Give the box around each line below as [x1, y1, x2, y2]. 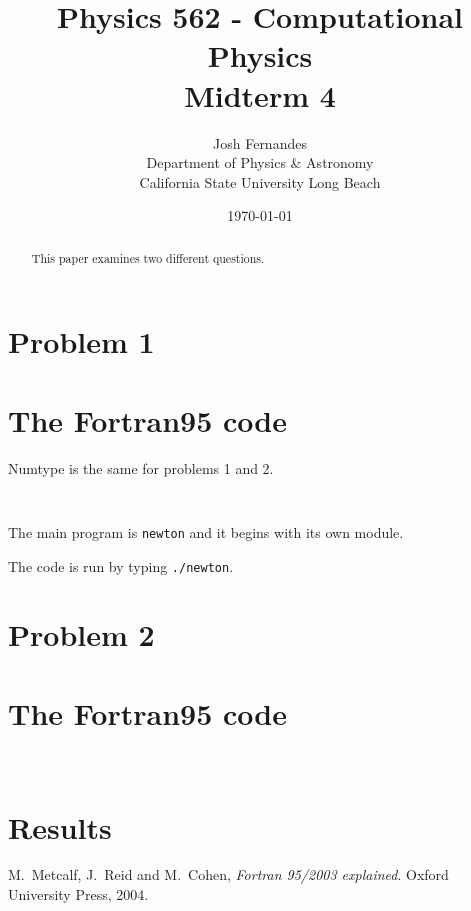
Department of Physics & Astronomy [146, 152, 374, 173]
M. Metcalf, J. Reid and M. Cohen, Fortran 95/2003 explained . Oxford [8, 864, 449, 885]
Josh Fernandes [213, 132, 307, 153]
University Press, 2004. [8, 884, 149, 905]
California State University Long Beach [139, 171, 381, 192]
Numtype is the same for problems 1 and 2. [8, 457, 274, 478]
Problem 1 [8, 321, 155, 362]
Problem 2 [8, 614, 155, 655]
